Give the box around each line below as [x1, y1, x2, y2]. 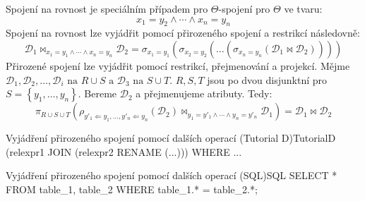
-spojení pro [218, 1, 270, 16]
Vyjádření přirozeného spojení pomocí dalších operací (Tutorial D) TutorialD [6, 130, 336, 145]
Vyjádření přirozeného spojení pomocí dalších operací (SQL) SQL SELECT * [6, 168, 337, 183]
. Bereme [78, 86, 117, 101]
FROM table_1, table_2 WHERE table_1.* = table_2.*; [6, 181, 258, 196]
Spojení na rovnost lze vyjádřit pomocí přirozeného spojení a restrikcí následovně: [6, 25, 360, 40]
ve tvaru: [284, 1, 323, 16]
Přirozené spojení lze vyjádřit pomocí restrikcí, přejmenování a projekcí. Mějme [6, 58, 350, 73]
